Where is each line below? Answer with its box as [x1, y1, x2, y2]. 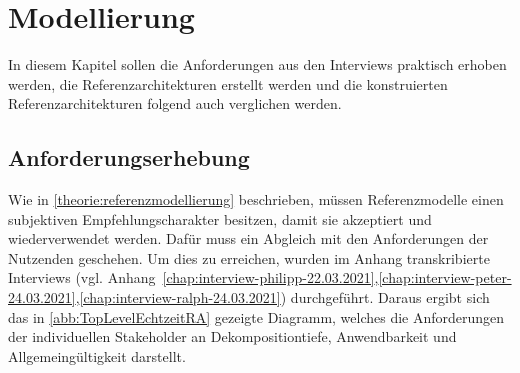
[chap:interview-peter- [378, 267, 512, 288]
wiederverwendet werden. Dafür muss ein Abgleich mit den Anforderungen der [8, 228, 489, 249]
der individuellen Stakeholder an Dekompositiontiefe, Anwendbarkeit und [8, 326, 457, 347]
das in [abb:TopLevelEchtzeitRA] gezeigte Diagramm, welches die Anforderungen [8, 306, 505, 327]
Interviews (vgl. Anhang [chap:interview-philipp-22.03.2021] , [8, 267, 379, 288]
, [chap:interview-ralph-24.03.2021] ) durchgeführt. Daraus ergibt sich [75, 287, 490, 308]
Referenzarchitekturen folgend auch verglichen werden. [8, 93, 342, 114]
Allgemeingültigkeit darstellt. [8, 345, 186, 366]
